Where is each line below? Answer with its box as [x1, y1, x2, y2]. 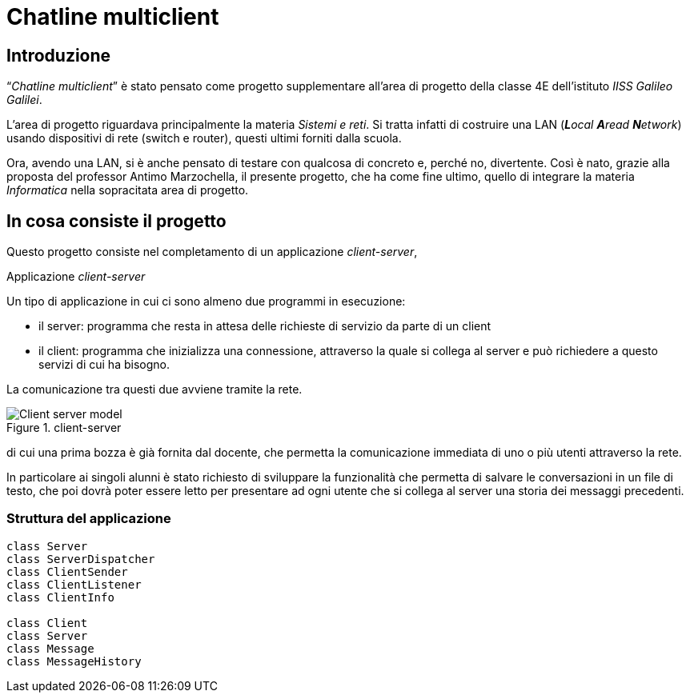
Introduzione [6, 45, 111, 66]
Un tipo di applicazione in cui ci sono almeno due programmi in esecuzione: [6, 294, 406, 309]
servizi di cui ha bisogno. [38, 357, 170, 372]
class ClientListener [6, 577, 142, 591]
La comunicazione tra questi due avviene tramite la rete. [6, 382, 303, 397]
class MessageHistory [6, 654, 142, 668]
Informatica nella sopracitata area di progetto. [6, 183, 249, 198]
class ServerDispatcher [6, 552, 155, 565]
